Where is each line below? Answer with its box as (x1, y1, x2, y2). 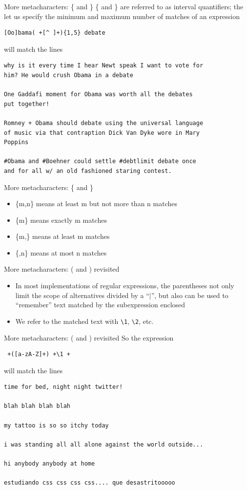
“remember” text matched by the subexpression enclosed (15, 299, 185, 310)
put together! (4, 100, 50, 107)
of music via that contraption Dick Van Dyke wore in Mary (4, 129, 200, 136)
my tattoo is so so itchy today (4, 422, 109, 429)
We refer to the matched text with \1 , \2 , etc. (15, 316, 154, 326)
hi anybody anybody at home (4, 460, 95, 468)
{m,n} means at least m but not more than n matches (15, 198, 177, 209)
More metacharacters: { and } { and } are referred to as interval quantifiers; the (4, 1, 244, 11)
